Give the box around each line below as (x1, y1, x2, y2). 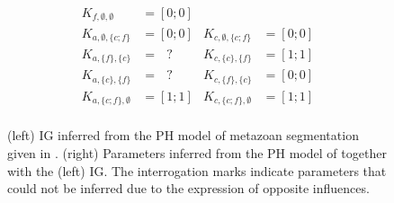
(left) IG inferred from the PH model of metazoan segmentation (7, 126, 359, 145)
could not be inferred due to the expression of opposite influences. (7, 179, 370, 198)
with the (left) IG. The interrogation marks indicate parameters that (7, 161, 387, 180)
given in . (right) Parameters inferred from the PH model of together (7, 144, 387, 163)
